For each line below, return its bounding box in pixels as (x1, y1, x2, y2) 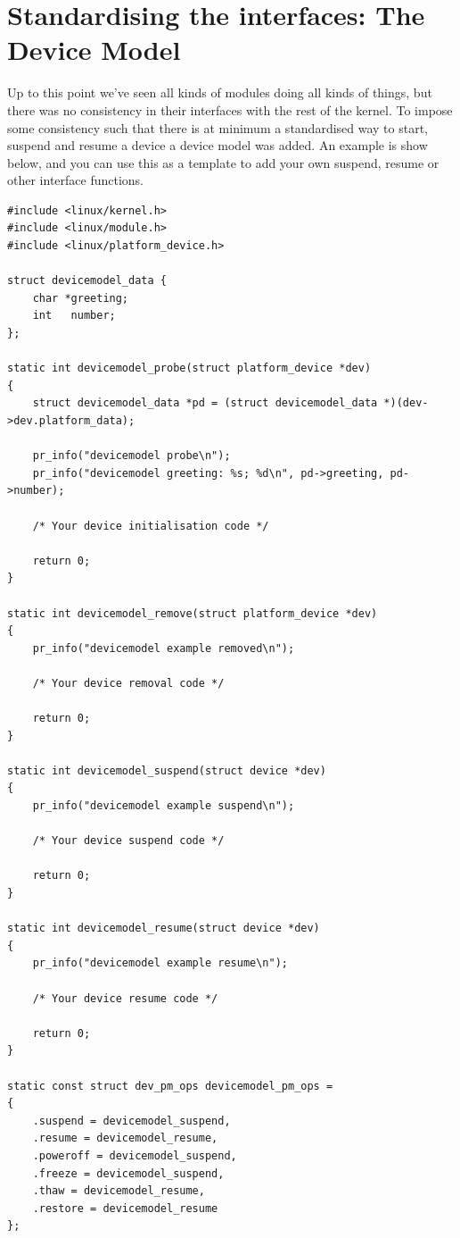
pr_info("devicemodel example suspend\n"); (32, 799, 295, 813)
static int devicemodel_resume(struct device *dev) (7, 922, 320, 935)
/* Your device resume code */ (32, 991, 218, 1005)
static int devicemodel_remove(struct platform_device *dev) (7, 606, 378, 620)
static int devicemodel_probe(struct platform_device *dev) (7, 362, 372, 375)
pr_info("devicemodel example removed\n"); (32, 641, 295, 655)
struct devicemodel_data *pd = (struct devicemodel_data (32, 397, 378, 410)
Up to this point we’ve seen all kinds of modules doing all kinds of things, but (7, 83, 432, 102)
